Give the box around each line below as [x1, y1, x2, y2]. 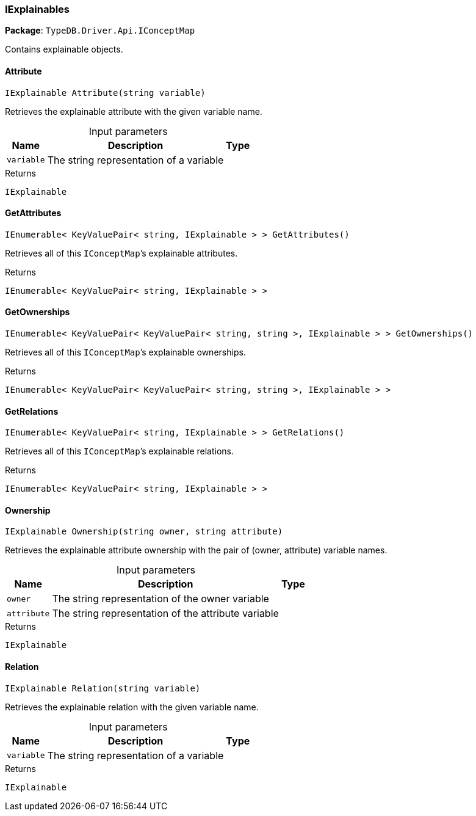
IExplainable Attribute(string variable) [5, 87, 206, 98]
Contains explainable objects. [5, 44, 123, 55]
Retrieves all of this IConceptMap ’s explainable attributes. [5, 247, 238, 258]
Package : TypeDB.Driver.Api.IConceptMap [5, 25, 195, 36]
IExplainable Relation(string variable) [5, 683, 201, 693]
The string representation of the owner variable [52, 592, 269, 605]
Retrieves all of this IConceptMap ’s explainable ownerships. [5, 347, 246, 358]
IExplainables [5, 3, 70, 15]
